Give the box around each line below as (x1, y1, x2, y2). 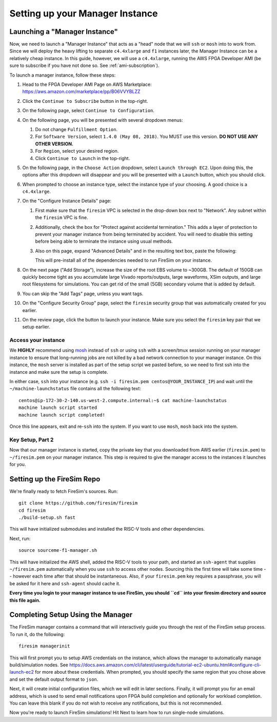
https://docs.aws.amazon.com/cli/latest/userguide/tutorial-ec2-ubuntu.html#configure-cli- (69, 661, 262, 668)
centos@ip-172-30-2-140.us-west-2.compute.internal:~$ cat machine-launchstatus (18, 398, 227, 403)
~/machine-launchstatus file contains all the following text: (9, 386, 141, 392)
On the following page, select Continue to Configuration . (22, 107, 155, 114)
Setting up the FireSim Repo (9, 475, 101, 483)
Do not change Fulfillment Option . (35, 126, 118, 132)
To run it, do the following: (9, 631, 65, 637)
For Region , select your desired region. (35, 148, 119, 154)
